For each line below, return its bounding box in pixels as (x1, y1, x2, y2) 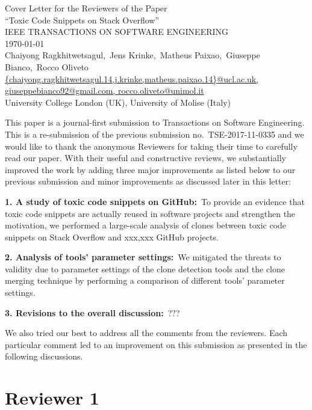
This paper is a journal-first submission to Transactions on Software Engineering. (5, 116, 305, 129)
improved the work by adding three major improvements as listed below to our (5, 163, 296, 176)
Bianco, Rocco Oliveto (5, 60, 89, 73)
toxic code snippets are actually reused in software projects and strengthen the (5, 207, 296, 219)
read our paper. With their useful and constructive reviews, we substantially (5, 151, 286, 164)
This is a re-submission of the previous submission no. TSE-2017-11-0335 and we (5, 127, 304, 140)
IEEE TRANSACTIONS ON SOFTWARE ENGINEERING (5, 25, 229, 38)
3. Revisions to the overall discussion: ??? (5, 306, 180, 319)
